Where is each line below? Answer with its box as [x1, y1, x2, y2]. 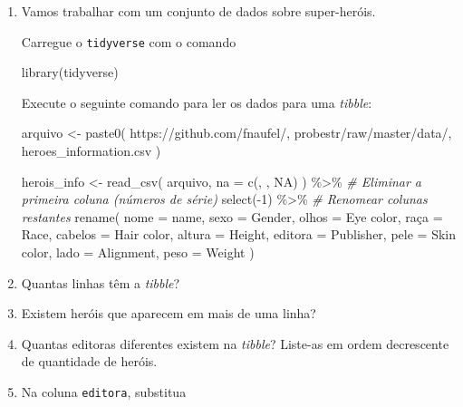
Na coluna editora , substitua [21, 382, 187, 401]
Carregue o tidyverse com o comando [21, 32, 236, 51]
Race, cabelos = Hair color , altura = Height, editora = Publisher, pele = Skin [21, 225, 456, 244]
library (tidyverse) [21, 63, 119, 82]
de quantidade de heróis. [21, 352, 158, 371]
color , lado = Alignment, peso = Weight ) [21, 243, 255, 261]
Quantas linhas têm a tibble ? [21, 273, 180, 292]
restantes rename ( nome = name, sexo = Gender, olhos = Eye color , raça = [21, 207, 443, 226]
